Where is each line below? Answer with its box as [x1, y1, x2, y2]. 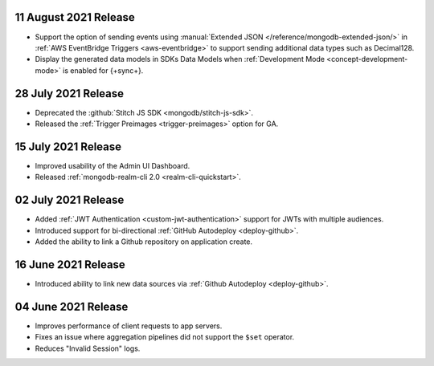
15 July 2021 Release [14, 140, 122, 153]
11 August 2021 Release [14, 10, 136, 24]
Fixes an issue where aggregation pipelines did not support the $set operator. [35, 332, 295, 342]
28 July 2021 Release [14, 87, 125, 100]
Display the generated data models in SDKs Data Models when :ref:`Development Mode [35, 55, 325, 64]
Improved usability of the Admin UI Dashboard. [35, 161, 190, 170]
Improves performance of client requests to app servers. [35, 321, 223, 331]
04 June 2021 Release [14, 299, 129, 313]
